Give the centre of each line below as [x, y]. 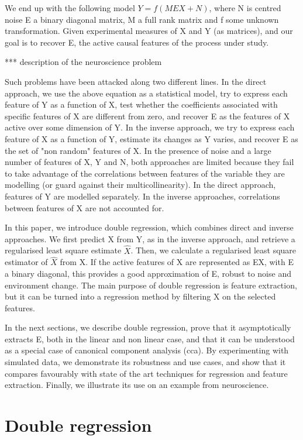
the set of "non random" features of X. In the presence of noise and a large [138, 150]
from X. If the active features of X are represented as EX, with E [177, 262]
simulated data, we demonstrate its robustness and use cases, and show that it [145, 362]
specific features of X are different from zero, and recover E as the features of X [147, 116]
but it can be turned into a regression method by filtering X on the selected [140, 296]
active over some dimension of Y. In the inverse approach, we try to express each [150, 127]
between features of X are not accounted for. [85, 207]
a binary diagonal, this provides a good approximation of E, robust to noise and [148, 273]
